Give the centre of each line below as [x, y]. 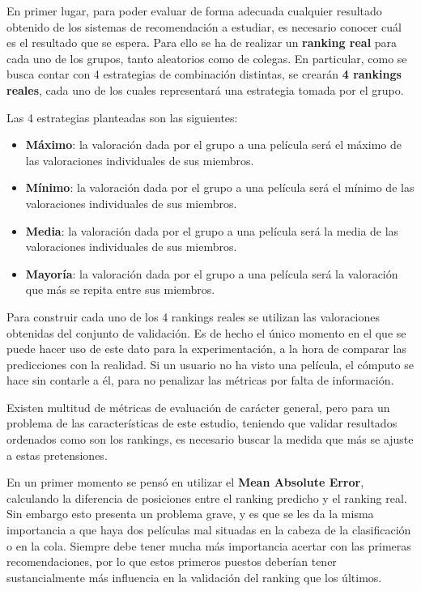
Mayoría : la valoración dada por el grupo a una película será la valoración [212, 273]
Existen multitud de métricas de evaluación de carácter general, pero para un [198, 407]
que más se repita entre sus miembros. [120, 289]
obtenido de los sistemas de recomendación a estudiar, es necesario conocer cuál [204, 26]
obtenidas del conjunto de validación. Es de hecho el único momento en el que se [206, 332]
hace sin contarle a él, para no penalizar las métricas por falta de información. [200, 380]
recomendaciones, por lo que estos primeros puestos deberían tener [172, 561]
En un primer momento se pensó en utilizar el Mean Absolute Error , [185, 482]
